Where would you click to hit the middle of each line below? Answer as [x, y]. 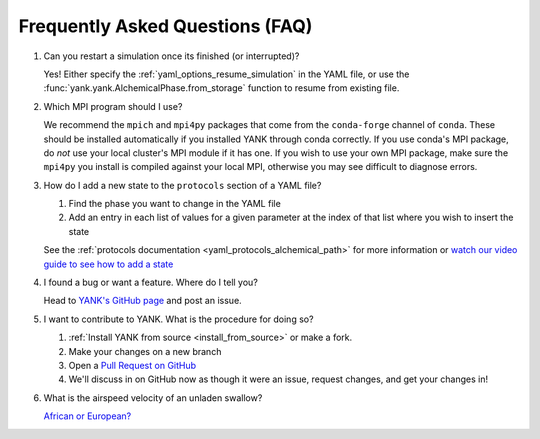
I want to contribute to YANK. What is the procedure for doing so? [178, 319]
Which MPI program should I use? [113, 106]
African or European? [87, 416]
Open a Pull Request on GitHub [132, 365]
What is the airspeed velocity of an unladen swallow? [153, 397]
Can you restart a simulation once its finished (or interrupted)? [171, 56]
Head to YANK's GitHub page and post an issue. [142, 301]
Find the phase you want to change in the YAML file [175, 204]
